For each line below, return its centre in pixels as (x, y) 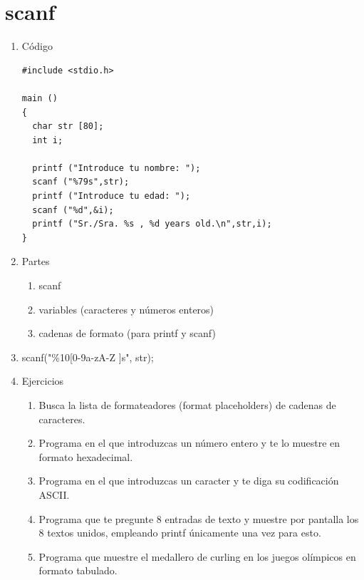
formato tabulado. (78, 570)
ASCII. (54, 494)
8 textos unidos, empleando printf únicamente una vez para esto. (180, 533)
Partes (36, 261)
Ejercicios (43, 381)
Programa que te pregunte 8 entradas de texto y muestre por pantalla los (199, 518)
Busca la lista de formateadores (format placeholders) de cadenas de (187, 405)
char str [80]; (68, 126)
